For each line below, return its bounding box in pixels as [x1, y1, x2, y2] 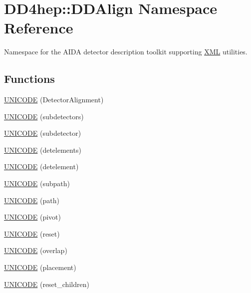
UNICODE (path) [4, 195, 59, 205]
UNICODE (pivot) [4, 212, 61, 222]
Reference [4, 17, 73, 38]
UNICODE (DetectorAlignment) [4, 94, 104, 105]
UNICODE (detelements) [4, 144, 81, 155]
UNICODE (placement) [4, 262, 76, 273]
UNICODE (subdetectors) [4, 111, 84, 121]
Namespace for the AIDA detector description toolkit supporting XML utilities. [4, 46, 248, 57]
